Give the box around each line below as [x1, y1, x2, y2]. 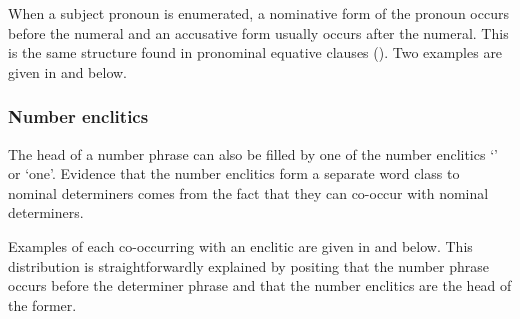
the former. [8, 294, 77, 315]
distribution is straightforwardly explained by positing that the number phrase [8, 255, 489, 276]
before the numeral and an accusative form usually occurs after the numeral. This [8, 22, 509, 43]
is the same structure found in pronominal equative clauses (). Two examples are [8, 42, 503, 63]
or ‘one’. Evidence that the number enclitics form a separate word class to [8, 163, 460, 184]
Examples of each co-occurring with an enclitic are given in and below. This [8, 235, 473, 256]
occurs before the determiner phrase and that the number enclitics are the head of [8, 275, 512, 296]
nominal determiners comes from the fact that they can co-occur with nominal [8, 182, 489, 203]
